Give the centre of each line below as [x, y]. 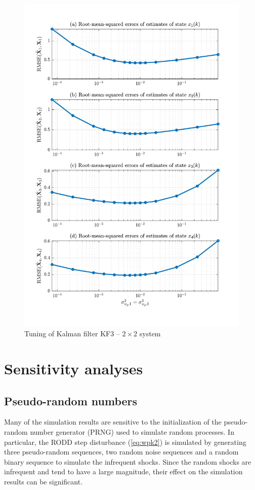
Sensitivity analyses [74, 369]
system [150, 334]
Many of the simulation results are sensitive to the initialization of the [113, 422]
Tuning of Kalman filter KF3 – [72, 334]
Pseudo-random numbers [71, 400]
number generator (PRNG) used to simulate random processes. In [132, 432]
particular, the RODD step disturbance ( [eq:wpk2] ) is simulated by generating [125, 442]
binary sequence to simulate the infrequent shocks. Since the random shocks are [128, 461]
